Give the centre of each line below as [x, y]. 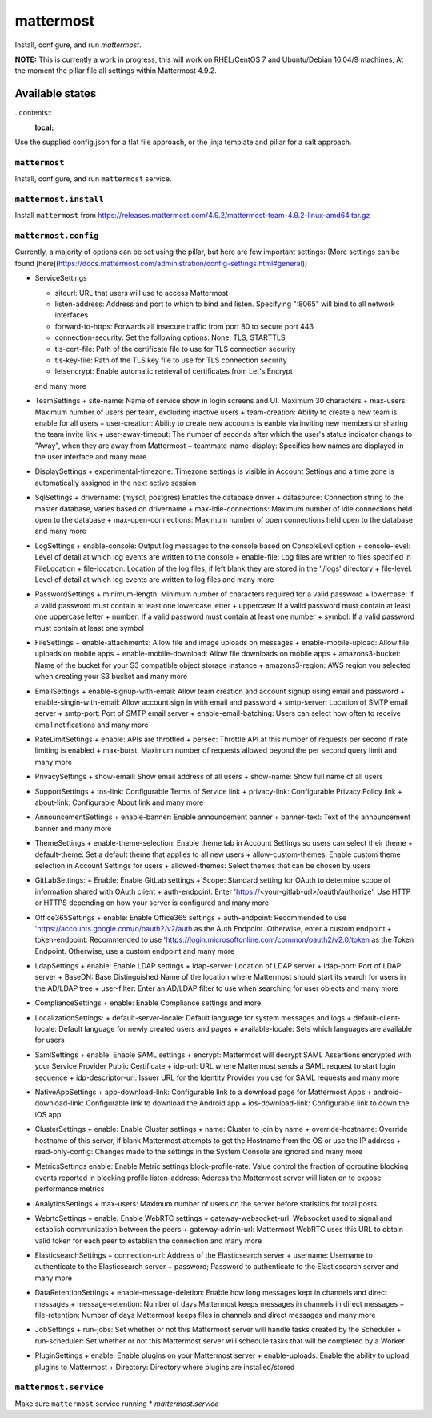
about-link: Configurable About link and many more [119, 802]
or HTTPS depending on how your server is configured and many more [152, 903]
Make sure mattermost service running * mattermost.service [117, 1404]
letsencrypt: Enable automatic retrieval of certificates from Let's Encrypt [174, 371]
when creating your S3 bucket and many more [111, 677]
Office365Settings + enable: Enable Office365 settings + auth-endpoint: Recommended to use [191, 917]
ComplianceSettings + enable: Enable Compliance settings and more [148, 1003]
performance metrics [70, 1189]
